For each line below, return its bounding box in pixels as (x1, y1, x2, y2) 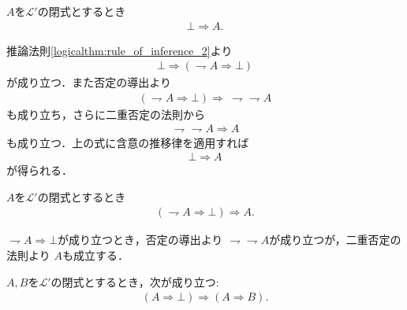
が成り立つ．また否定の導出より (6, 74, 172, 90)
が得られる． (6, 162, 73, 179)
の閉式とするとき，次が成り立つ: (50, 273, 219, 290)
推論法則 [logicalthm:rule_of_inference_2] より (6, 42, 233, 58)
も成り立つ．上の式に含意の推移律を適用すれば (6, 134, 249, 150)
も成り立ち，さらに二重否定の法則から (6, 105, 205, 122)
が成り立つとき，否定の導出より (58, 231, 223, 248)
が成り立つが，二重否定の (269, 231, 401, 248)
